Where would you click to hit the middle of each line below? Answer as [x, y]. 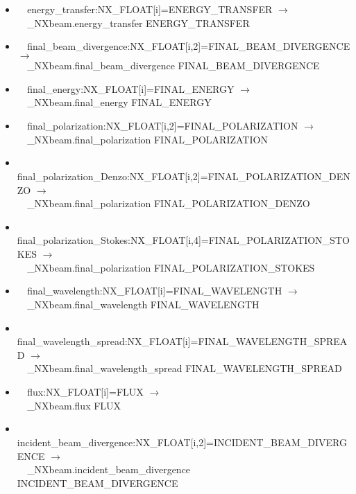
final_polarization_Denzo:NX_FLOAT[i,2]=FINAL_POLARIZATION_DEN [184, 176]
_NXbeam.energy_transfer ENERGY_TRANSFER [138, 23]
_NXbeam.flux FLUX [74, 405]
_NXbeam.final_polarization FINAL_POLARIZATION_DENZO [169, 203]
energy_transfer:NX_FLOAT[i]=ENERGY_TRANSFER [150, 9]
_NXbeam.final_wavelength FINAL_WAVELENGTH [143, 304]
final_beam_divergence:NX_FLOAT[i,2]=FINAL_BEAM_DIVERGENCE [189, 46]
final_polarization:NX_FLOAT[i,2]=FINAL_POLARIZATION [163, 125]
